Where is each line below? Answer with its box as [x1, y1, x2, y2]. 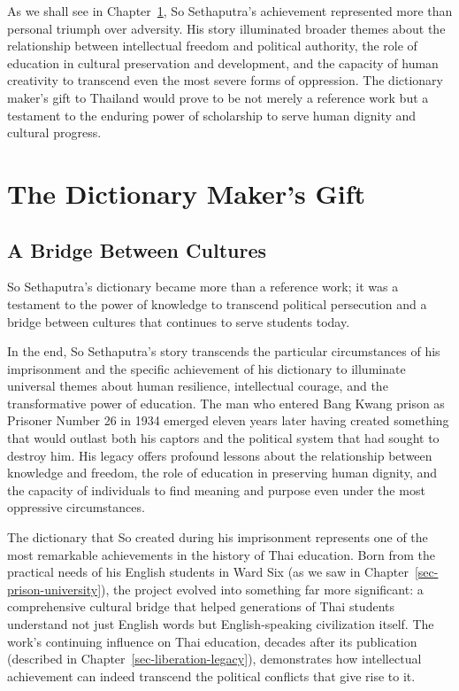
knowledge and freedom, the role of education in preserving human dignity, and [7, 463, 438, 482]
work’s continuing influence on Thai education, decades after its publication [7, 632, 417, 650]
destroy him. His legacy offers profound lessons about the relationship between [7, 446, 432, 464]
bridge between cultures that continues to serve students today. [7, 312, 350, 330]
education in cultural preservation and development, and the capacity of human [7, 53, 439, 72]
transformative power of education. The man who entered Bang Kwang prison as [7, 393, 445, 412]
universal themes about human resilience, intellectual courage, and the [7, 377, 388, 395]
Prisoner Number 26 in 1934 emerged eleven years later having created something [7, 411, 449, 430]
